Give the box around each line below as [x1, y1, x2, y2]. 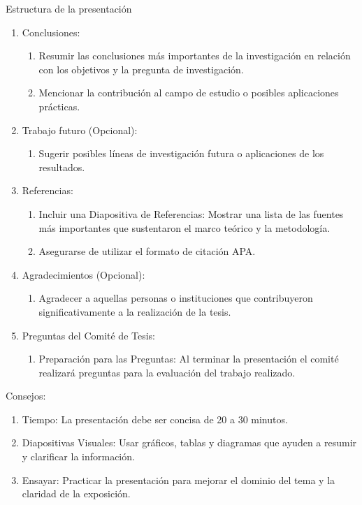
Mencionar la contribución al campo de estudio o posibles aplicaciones [38, 85, 339, 100]
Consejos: [6, 388, 46, 403]
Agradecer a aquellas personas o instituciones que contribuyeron [38, 291, 313, 305]
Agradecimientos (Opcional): [22, 267, 145, 281]
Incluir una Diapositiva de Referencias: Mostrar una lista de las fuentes [38, 206, 344, 221]
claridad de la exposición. [22, 486, 131, 501]
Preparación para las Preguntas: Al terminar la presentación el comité [38, 351, 339, 366]
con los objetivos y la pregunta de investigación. [38, 61, 244, 76]
